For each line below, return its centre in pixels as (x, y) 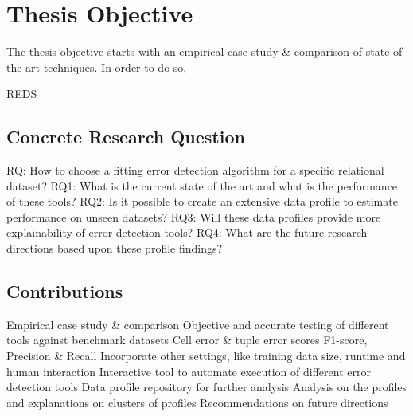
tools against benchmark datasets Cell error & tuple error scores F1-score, (187, 340)
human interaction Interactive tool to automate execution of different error (189, 371)
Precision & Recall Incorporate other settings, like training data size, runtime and (206, 356)
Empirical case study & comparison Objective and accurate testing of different (198, 324)
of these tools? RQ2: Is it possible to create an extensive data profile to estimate (202, 201)
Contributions (65, 291)
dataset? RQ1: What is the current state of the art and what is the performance (202, 185)
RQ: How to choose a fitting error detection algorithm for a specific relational (195, 170)
